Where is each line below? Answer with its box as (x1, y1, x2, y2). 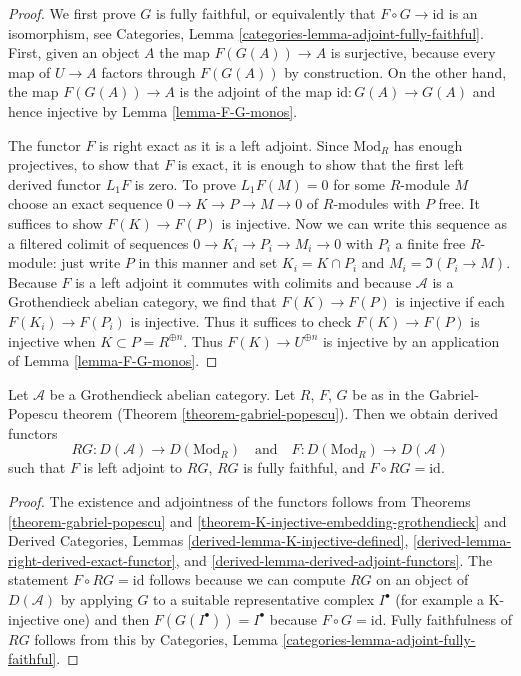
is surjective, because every (330, 42, 496, 63)
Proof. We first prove (8, 3, 136, 23)
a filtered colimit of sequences (8, 232, 189, 253)
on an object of (376, 569, 469, 590)
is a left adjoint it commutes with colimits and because (75, 271, 412, 292)
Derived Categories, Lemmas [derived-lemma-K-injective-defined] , (8, 530, 409, 551)
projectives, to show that (8, 154, 160, 175)
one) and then (63, 608, 150, 629)
